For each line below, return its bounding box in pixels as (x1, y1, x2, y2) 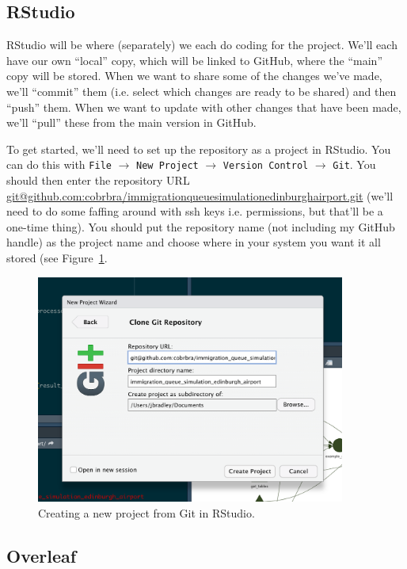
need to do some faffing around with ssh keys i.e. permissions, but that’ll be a (6, 203, 383, 220)
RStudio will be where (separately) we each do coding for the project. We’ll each (6, 36, 397, 53)
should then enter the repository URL (6, 172, 190, 189)
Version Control (223, 160, 309, 172)
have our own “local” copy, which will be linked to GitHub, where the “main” (6, 52, 383, 68)
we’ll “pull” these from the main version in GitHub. (6, 114, 257, 131)
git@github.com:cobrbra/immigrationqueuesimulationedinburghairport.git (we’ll (6, 187, 394, 204)
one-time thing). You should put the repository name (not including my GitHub (6, 218, 395, 235)
